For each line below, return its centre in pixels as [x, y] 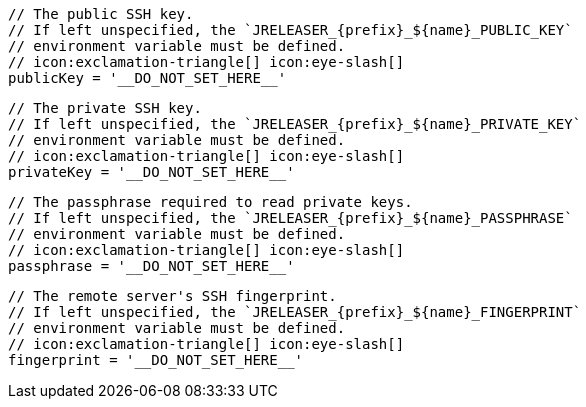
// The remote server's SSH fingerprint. [172, 296]
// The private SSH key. [105, 108]
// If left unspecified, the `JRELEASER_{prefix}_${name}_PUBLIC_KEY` [290, 30]
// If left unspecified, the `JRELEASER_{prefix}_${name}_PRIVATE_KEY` [295, 124]
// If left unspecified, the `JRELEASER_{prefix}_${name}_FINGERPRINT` [295, 312]
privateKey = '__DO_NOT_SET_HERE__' [151, 172]
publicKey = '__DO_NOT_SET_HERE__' [147, 78]
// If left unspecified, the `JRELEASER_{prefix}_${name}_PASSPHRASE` [290, 218]
